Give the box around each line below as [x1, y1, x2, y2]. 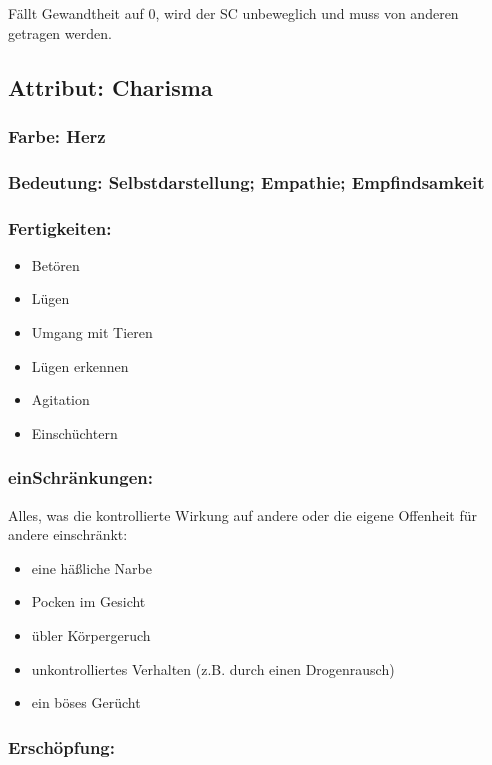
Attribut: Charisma [8, 71, 213, 102]
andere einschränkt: [8, 524, 128, 545]
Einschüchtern [31, 422, 118, 443]
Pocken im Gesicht [31, 591, 146, 612]
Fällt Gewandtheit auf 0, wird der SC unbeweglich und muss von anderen [8, 3, 459, 23]
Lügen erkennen [31, 355, 129, 376]
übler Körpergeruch [31, 625, 151, 646]
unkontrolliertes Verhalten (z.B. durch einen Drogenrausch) [31, 658, 395, 679]
